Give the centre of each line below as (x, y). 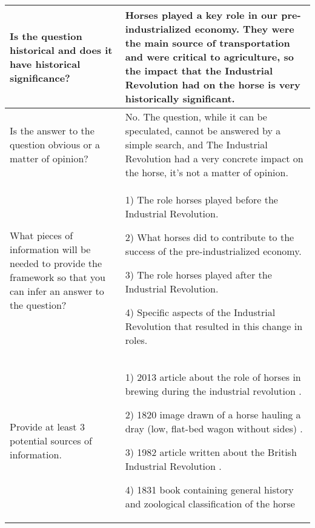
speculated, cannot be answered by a (203, 130)
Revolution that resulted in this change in (214, 326)
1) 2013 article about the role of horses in (213, 377)
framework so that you (58, 277)
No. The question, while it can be (196, 117)
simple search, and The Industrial (196, 144)
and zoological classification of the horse (210, 503)
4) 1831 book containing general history (209, 490)
